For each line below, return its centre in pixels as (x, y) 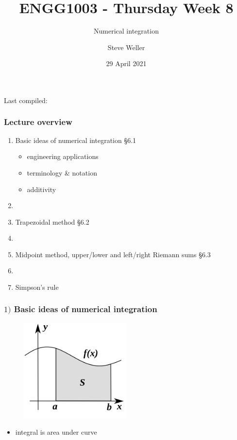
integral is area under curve (56, 432)
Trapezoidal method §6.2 (52, 221)
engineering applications (63, 156)
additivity (42, 189)
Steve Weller (126, 47)
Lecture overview (38, 122)
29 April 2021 (126, 63)
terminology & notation (62, 172)
